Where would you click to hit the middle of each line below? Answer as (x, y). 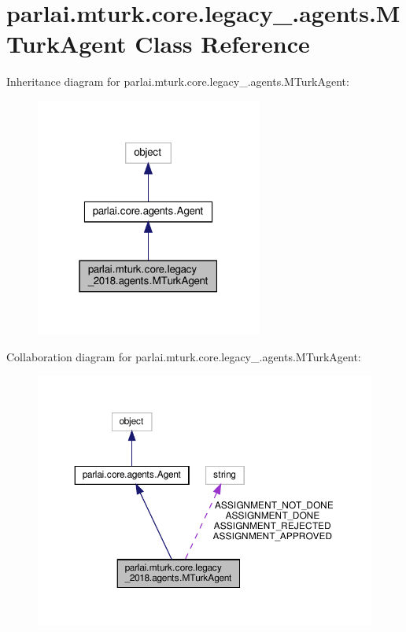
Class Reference (222, 44)
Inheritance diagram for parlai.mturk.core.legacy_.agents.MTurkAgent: (178, 81)
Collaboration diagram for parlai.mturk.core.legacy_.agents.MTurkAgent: (184, 356)
